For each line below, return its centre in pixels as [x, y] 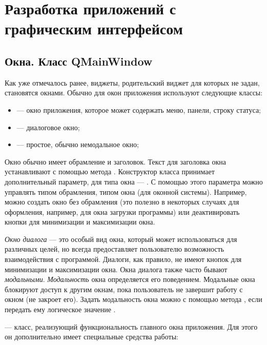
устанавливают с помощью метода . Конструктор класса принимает [110, 171]
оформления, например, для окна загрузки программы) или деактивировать [122, 211]
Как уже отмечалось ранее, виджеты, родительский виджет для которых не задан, [132, 82]
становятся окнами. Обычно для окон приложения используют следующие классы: [134, 93]
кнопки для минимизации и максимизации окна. [80, 222]
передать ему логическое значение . [60, 309]
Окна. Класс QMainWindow [79, 61]
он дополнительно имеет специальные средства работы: [91, 337]
